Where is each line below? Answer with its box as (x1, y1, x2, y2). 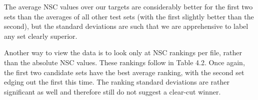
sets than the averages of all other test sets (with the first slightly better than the (4, 11, 254, 21)
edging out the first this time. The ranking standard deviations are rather (4, 77, 229, 87)
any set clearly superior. (4, 30, 77, 41)
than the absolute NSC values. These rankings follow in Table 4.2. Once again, (4, 57, 245, 67)
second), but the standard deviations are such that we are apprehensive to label (4, 21, 248, 31)
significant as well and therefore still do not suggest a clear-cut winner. (4, 86, 221, 97)
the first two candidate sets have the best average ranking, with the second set (4, 67, 244, 77)
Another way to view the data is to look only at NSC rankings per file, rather (4, 47, 242, 58)
